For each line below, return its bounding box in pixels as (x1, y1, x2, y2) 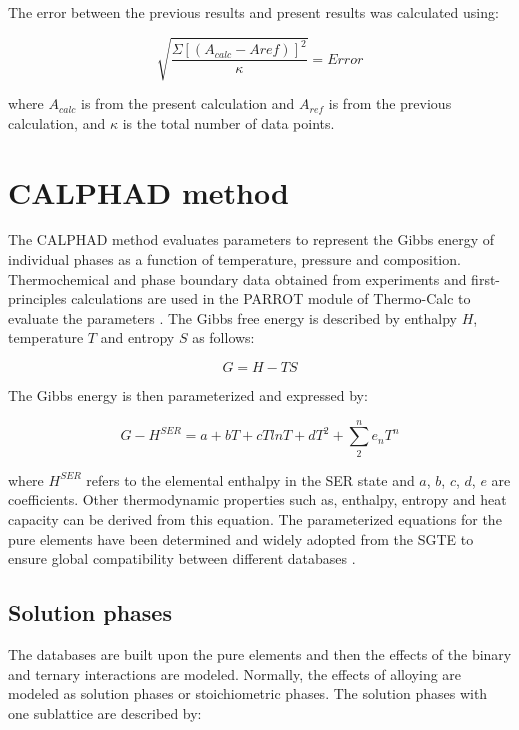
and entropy (100, 327, 175, 348)
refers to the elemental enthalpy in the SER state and (86, 469, 415, 490)
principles (8, 288, 67, 309)
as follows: (192, 327, 255, 348)
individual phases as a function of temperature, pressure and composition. (8, 249, 461, 270)
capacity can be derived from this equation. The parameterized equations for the (8, 508, 502, 529)
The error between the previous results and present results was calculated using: (8, 2, 499, 22)
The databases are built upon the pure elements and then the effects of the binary (8, 643, 512, 664)
